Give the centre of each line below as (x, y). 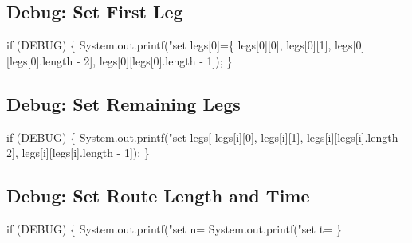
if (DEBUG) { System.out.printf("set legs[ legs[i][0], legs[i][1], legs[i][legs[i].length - (206, 137)
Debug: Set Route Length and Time (158, 196)
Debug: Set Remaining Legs (124, 103)
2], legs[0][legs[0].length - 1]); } (158, 60)
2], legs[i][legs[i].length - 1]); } (78, 153)
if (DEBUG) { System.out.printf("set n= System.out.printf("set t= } (174, 228)
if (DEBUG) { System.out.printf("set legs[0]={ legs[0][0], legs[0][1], (169, 45)
